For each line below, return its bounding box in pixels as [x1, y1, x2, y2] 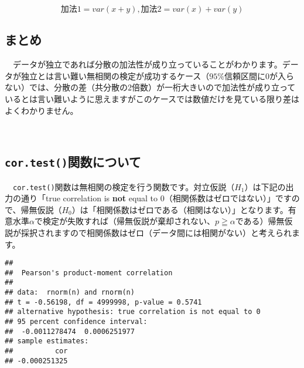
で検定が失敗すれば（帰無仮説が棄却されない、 [34, 215, 215, 227]
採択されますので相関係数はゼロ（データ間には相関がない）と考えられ [21, 226, 292, 238]
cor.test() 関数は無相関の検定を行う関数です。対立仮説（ [13, 180, 235, 193]
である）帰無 [235, 215, 285, 227]
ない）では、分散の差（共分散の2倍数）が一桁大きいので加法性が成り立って [5, 81, 296, 93]
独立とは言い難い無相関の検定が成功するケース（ [21, 69, 210, 82]
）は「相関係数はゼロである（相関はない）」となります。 [71, 203, 288, 215]
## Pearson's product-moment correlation [5, 268, 173, 277]
